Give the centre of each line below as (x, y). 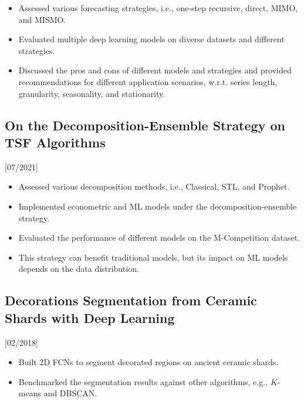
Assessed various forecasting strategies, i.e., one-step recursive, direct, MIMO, (158, 8)
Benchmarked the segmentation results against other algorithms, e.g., (143, 381)
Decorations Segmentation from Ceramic (131, 300)
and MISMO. (42, 19)
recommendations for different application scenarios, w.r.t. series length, (148, 81)
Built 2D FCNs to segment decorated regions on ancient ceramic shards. (148, 362)
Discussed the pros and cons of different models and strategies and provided (155, 70)
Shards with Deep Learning (90, 317)
